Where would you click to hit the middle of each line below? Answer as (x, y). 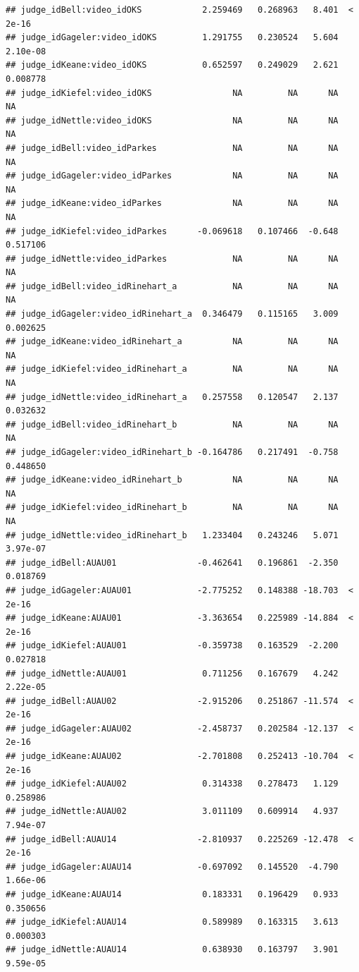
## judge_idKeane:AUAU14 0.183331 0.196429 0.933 (172, 894)
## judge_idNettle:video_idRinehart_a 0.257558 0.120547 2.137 (172, 397)
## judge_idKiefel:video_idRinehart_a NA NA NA (172, 369)
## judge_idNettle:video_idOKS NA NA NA (172, 120)
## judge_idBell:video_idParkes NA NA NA (172, 148)
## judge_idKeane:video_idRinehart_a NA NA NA (172, 342)
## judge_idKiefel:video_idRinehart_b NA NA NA (172, 508)
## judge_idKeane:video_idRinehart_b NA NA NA (172, 480)
